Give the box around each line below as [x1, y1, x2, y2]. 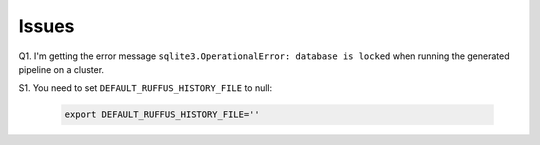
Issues [18, 15, 75, 37]
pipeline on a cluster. [18, 63, 105, 75]
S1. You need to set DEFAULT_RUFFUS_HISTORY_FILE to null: [18, 82, 273, 94]
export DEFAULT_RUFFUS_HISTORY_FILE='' [64, 109, 260, 120]
